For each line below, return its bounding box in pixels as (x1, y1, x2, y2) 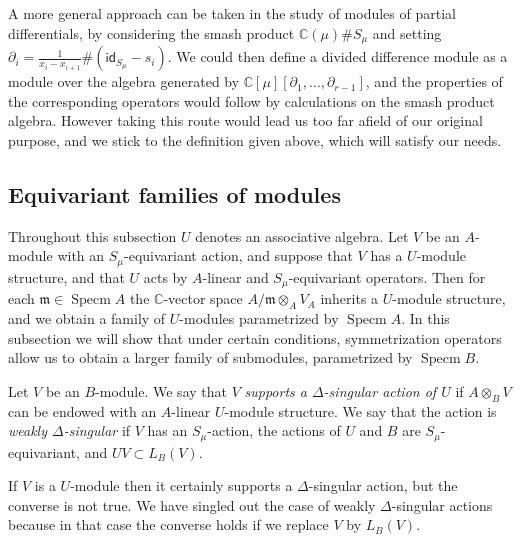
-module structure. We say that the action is (224, 400, 497, 421)
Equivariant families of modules (8, 178, 341, 209)
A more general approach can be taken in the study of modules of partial (8, 3, 456, 23)
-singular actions (391, 494, 493, 515)
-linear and (202, 266, 269, 287)
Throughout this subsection (8, 225, 177, 246)
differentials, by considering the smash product (8, 22, 295, 43)
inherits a (320, 288, 379, 309)
